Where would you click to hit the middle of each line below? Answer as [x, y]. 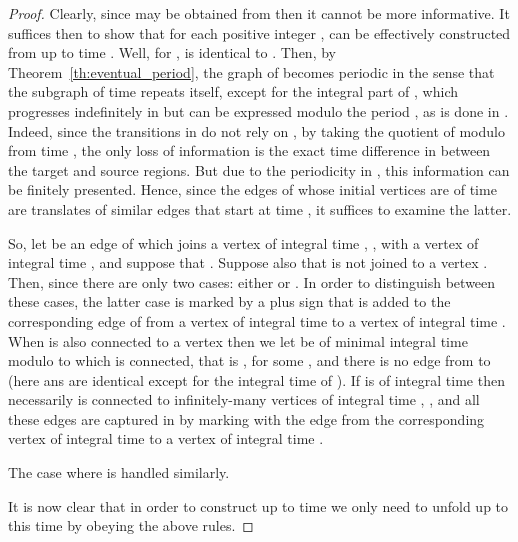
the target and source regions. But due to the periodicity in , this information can [259, 169]
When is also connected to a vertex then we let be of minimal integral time [238, 340]
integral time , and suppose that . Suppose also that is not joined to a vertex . [248, 262]
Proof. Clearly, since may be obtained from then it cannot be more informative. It [259, 13]
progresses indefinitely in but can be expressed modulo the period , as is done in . [258, 110]
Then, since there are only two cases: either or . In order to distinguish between [252, 281]
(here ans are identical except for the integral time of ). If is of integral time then [256, 379]
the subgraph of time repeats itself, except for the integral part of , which [233, 91]
